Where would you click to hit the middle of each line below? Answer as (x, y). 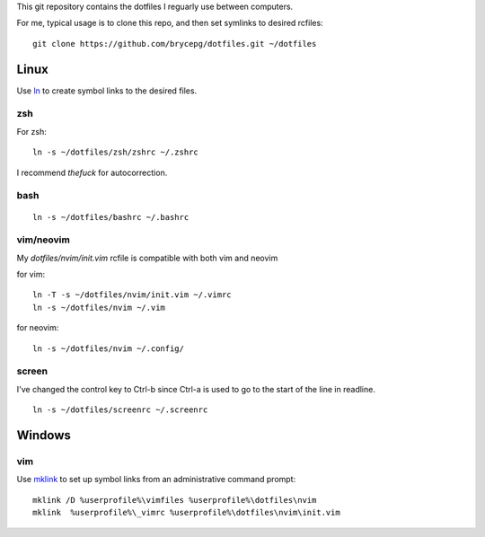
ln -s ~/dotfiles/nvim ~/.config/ (108, 348)
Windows (44, 435)
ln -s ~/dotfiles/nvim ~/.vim (99, 307)
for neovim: (38, 328)
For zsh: (31, 131)
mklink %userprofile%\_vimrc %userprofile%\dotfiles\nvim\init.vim (186, 513)
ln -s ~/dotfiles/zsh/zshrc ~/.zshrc (116, 152)
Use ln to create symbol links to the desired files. (107, 91)
